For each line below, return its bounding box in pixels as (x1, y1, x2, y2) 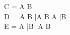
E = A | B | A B (4, 21, 51, 31)
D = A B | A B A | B (4, 11, 66, 21)
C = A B (4, 1, 32, 11)
